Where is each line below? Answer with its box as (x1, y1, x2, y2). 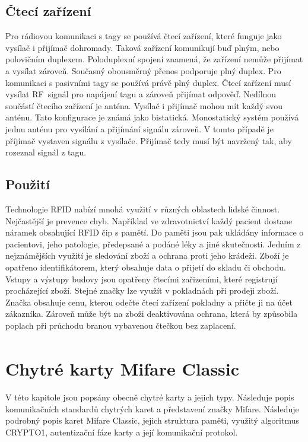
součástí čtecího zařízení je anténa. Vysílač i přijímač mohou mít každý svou (5, 99, 283, 112)
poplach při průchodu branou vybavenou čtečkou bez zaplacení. (5, 319, 236, 331)
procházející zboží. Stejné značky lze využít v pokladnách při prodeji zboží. (5, 284, 279, 297)
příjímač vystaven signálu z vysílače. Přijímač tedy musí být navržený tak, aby (5, 134, 292, 147)
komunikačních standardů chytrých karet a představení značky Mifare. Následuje (5, 402, 299, 415)
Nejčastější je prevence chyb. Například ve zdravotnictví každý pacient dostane (5, 214, 293, 227)
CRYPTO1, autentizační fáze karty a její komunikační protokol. (5, 425, 238, 438)
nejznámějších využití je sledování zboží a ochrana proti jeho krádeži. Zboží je (5, 249, 289, 262)
